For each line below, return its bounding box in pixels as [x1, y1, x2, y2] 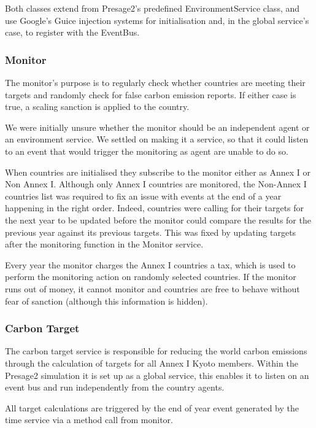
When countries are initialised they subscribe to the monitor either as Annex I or [5, 165, 311, 178]
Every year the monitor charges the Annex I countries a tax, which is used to [5, 258, 296, 271]
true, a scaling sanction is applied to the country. [5, 100, 190, 113]
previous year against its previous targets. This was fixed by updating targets [5, 225, 296, 238]
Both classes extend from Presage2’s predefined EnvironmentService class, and [5, 2, 300, 14]
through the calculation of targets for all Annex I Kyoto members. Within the [5, 356, 298, 369]
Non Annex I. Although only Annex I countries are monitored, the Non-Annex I [5, 177, 307, 190]
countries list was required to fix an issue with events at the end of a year [5, 189, 282, 202]
